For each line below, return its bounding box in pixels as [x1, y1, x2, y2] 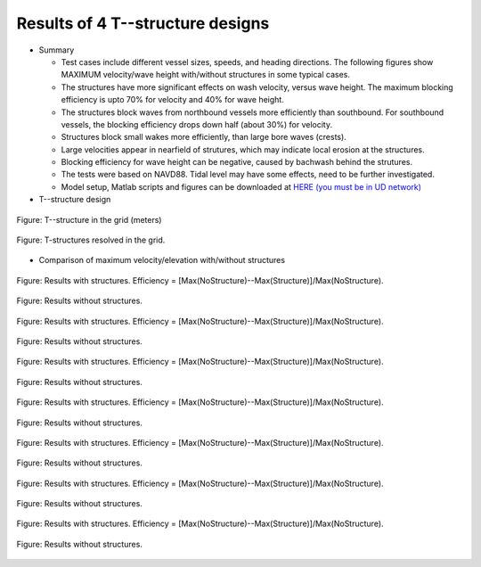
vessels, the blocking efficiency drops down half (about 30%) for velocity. [61, 119, 333, 129]
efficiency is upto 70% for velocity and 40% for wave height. [61, 94, 284, 105]
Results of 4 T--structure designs [16, 13, 270, 33]
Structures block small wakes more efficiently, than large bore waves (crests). [61, 132, 346, 143]
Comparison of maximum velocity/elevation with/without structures [38, 255, 285, 266]
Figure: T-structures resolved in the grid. [16, 234, 166, 245]
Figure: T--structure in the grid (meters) [16, 214, 162, 225]
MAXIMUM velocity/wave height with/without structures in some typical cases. [61, 70, 351, 80]
